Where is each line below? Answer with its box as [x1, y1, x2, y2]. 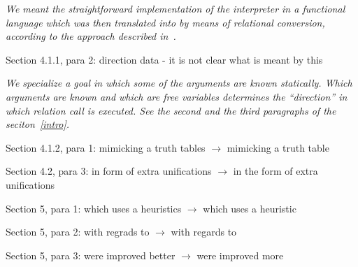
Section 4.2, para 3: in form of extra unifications [6, 164, 212, 178]
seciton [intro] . [6, 117, 70, 131]
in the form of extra [233, 164, 318, 178]
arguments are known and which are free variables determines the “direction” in [6, 89, 348, 103]
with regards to [171, 224, 237, 239]
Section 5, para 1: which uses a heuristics [6, 201, 182, 215]
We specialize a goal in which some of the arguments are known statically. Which [6, 75, 352, 90]
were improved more [196, 247, 284, 262]
